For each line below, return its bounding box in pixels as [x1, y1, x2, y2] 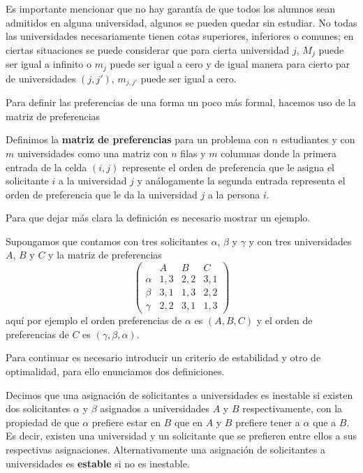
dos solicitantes [6, 401, 71, 416]
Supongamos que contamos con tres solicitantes [6, 233, 208, 248]
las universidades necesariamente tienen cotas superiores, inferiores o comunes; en [6, 29, 354, 43]
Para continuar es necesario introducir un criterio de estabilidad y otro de [6, 350, 321, 365]
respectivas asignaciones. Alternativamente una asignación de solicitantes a [6, 442, 325, 457]
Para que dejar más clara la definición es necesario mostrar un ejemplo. [6, 210, 311, 225]
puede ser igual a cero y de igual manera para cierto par [110, 57, 350, 71]
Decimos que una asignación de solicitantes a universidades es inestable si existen [6, 387, 353, 402]
